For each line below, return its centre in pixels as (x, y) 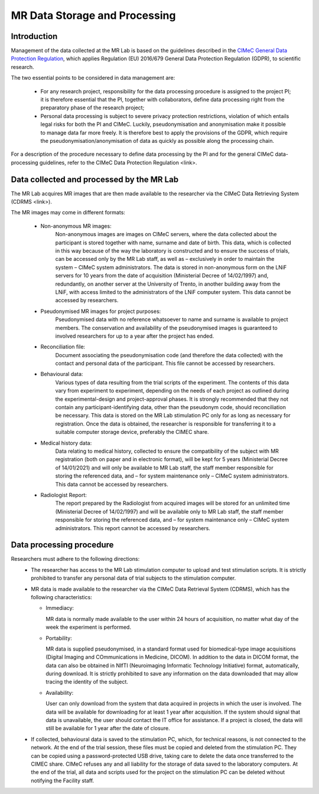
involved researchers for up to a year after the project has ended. (135, 336)
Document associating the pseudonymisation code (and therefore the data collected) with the (169, 355)
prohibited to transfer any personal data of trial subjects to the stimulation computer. (134, 578)
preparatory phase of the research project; (92, 108)
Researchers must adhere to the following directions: (75, 559)
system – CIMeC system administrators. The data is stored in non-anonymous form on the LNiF (171, 267)
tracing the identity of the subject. (87, 682)
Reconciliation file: (63, 347)
